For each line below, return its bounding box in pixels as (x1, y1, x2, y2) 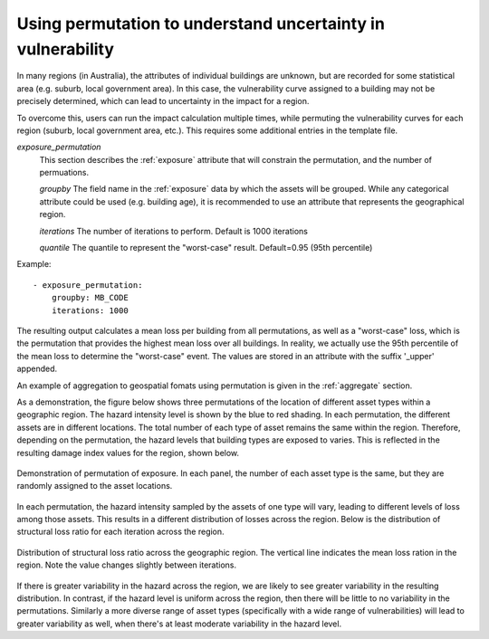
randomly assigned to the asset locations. (16, 481, 173, 491)
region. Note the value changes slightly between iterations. (16, 559, 237, 570)
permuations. (39, 167, 90, 178)
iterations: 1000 (51, 305, 129, 316)
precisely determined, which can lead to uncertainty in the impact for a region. (16, 96, 310, 107)
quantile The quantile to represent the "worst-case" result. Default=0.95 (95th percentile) (39, 243, 373, 253)
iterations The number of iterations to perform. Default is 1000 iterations (39, 225, 308, 236)
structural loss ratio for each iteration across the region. (16, 526, 225, 538)
